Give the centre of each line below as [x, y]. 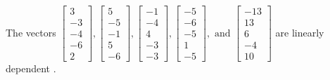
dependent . [31, 68]
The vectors [31, 32]
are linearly [300, 32]
